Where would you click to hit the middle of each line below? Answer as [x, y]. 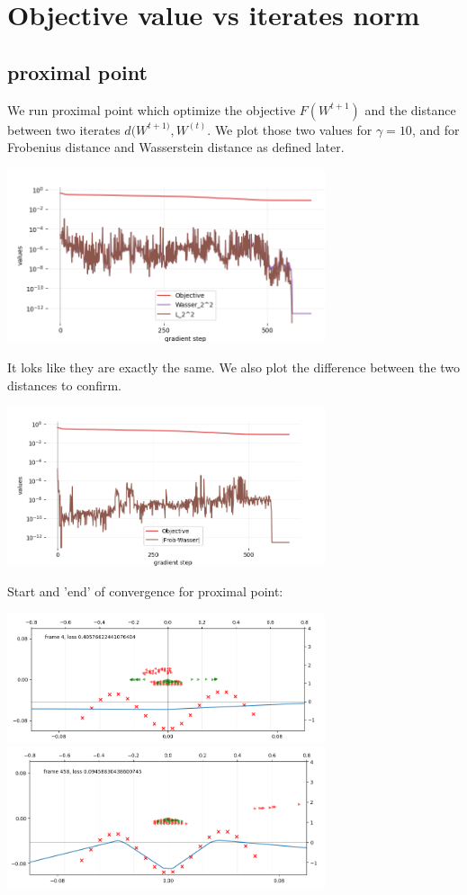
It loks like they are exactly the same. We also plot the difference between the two [234, 367]
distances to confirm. [64, 385]
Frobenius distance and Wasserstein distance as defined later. [176, 147]
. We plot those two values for [290, 129]
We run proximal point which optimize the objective [152, 109]
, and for [436, 129]
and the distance [410, 109]
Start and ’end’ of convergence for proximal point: [145, 591]
